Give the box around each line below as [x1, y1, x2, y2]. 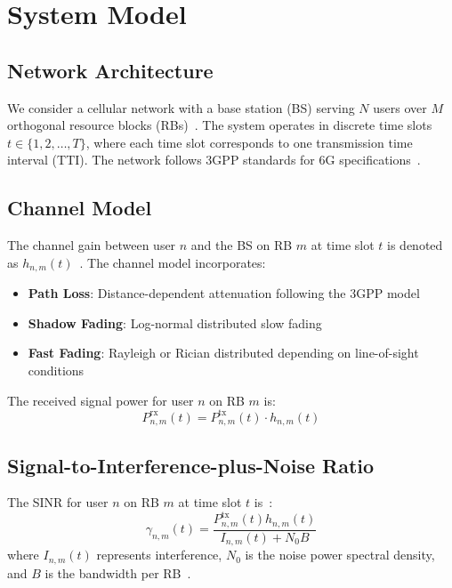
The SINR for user [7, 493, 109, 511]
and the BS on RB [190, 236, 293, 254]
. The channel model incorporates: [79, 253, 266, 271]
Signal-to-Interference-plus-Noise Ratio [7, 451, 375, 479]
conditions [28, 360, 85, 379]
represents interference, [96, 545, 222, 564]
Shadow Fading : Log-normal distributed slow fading [28, 313, 322, 332]
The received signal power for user [7, 391, 194, 409]
